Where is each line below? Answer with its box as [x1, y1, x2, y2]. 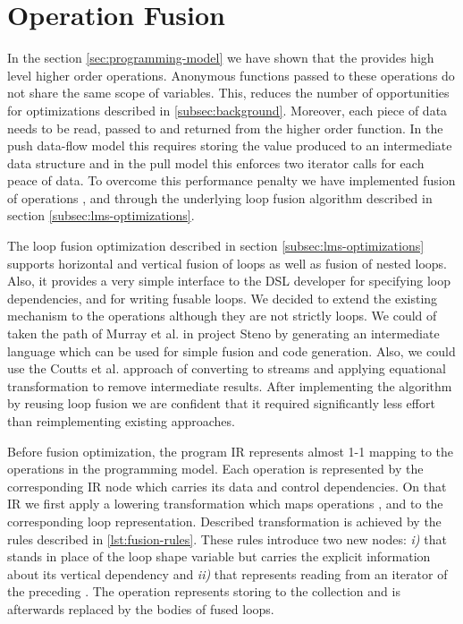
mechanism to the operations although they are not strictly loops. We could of [7, 306, 437, 325]
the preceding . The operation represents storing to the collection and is [7, 582, 400, 601]
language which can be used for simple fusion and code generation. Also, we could [7, 341, 456, 360]
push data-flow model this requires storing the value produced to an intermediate [7, 136, 452, 155]
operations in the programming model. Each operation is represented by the [7, 459, 424, 478]
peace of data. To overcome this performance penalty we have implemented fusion [7, 171, 456, 190]
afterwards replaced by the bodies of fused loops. [7, 599, 274, 618]
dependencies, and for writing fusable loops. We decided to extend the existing [7, 288, 438, 307]
